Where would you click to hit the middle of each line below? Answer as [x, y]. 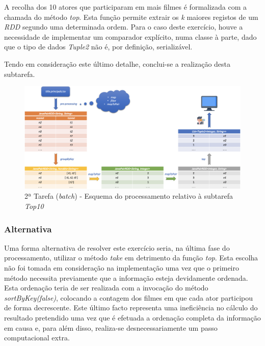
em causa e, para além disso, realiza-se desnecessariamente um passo [111, 327]
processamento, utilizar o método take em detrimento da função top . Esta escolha [131, 258]
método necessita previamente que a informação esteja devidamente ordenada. [126, 277]
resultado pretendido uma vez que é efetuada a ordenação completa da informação [132, 317]
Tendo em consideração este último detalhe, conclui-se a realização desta [117, 63]
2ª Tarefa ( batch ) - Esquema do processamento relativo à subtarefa [129, 196]
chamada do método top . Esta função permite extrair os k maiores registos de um [131, 17]
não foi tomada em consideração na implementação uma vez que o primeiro [122, 267]
